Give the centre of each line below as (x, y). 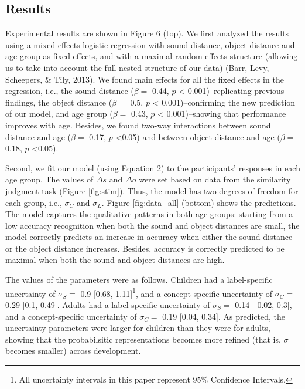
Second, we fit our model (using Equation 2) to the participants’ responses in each (153, 168)
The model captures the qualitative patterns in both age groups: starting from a (149, 214)
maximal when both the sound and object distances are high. (115, 260)
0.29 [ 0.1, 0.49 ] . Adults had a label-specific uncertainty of (108, 304)
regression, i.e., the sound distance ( (70, 91)
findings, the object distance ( (59, 102)
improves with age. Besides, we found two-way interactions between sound (138, 125)
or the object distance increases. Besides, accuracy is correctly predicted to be (145, 248)
